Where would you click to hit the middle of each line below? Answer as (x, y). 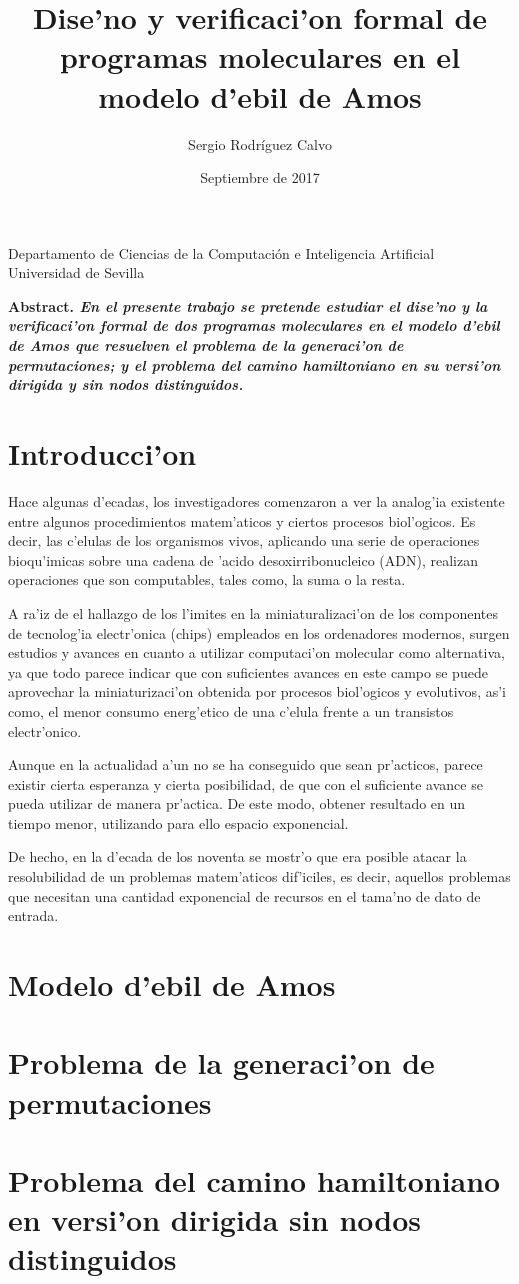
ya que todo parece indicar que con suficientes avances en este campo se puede (248, 671)
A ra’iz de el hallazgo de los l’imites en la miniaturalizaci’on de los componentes (253, 612)
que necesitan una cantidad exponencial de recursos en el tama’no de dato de (244, 895)
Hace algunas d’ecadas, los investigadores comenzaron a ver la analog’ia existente (256, 500)
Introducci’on (102, 453)
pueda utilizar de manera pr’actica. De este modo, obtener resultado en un (237, 803)
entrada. (33, 915)
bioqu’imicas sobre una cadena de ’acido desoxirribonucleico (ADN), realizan (243, 559)
